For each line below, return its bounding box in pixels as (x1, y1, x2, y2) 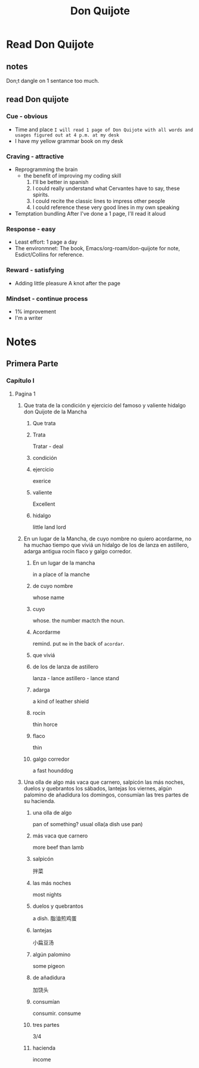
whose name (32, 594, 64, 601)
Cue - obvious (6, 112, 48, 120)
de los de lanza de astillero (32, 663, 99, 670)
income (32, 1055, 51, 1063)
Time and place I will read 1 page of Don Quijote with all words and (14, 126, 194, 133)
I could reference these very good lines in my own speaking (32, 204, 180, 211)
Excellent (32, 500, 55, 507)
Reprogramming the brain (14, 166, 78, 173)
